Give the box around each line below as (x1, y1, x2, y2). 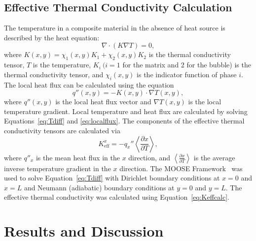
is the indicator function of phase (137, 69, 237, 79)
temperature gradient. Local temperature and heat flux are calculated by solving (4, 106, 248, 116)
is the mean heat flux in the (36, 152, 120, 162)
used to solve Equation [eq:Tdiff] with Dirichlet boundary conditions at (4, 173, 220, 183)
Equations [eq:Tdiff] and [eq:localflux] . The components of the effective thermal (4, 116, 245, 126)
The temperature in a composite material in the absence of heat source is (4, 23, 225, 33)
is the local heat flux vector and (55, 96, 151, 107)
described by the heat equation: (4, 32, 100, 42)
